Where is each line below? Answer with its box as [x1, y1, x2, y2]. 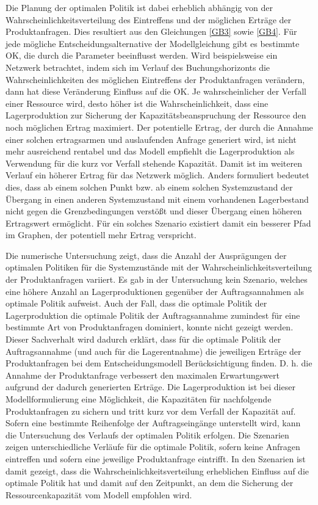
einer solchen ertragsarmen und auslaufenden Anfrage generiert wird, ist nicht [5, 133, 297, 145]
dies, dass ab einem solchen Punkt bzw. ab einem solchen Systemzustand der [5, 180, 293, 193]
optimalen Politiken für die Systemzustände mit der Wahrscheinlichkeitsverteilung [5, 261, 312, 274]
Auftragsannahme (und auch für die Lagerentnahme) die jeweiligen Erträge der [5, 344, 302, 357]
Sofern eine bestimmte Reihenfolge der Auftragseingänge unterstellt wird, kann [5, 416, 301, 429]
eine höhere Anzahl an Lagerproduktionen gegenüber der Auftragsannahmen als [5, 285, 305, 297]
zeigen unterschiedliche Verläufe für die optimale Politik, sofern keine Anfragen [5, 440, 300, 453]
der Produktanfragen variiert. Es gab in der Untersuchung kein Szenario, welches [5, 273, 308, 286]
